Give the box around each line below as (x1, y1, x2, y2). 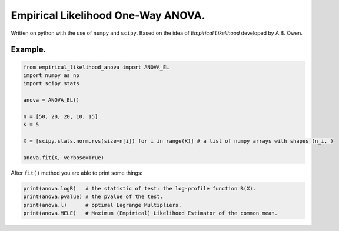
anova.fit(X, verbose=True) (23, 154, 104, 161)
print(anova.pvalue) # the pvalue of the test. (23, 193, 163, 200)
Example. (11, 45, 46, 55)
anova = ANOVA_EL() (23, 97, 79, 103)
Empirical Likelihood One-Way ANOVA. (11, 9, 205, 22)
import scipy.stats (23, 80, 79, 87)
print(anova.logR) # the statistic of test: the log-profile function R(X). (23, 185, 256, 192)
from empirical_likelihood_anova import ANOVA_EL (23, 63, 169, 71)
